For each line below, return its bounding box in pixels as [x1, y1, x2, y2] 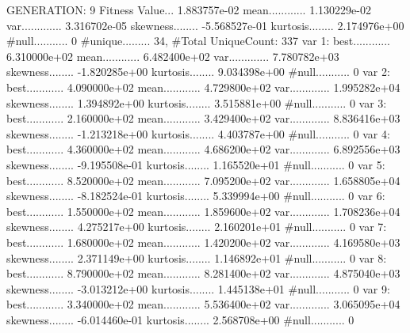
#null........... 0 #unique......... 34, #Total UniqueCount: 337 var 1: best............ [6, 32, 391, 49]
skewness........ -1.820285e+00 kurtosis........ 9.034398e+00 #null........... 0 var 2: [6, 63, 390, 80]
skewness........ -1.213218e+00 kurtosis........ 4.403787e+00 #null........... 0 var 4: [6, 125, 390, 142]
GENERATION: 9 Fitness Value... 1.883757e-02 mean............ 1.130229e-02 [6, 2, 371, 17]
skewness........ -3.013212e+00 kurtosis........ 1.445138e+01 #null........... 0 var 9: [6, 280, 390, 297]
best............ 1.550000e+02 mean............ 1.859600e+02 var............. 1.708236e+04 [6, 202, 400, 219]
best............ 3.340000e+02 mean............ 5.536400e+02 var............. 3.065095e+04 [6, 296, 400, 312]
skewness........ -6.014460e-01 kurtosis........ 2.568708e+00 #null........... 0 [6, 311, 354, 327]
